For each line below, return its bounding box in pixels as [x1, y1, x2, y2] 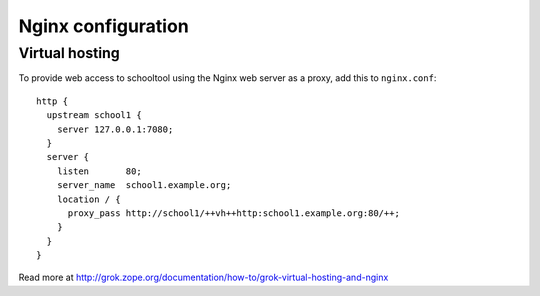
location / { [56, 193, 121, 205]
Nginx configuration [18, 15, 189, 37]
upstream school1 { [46, 110, 142, 121]
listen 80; [56, 165, 142, 177]
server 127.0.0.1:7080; [56, 123, 174, 135]
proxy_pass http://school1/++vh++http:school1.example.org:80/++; [67, 207, 400, 219]
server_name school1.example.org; [56, 180, 232, 191]
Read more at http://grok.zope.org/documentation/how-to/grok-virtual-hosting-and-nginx [18, 271, 389, 284]
